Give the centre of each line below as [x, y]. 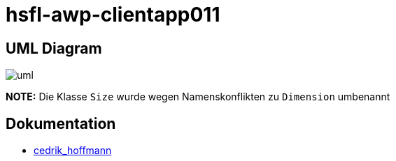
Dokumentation [61, 123]
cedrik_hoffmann [73, 151]
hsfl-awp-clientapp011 [113, 15]
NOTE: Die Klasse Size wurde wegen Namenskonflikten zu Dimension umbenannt [198, 97]
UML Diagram [54, 48]
